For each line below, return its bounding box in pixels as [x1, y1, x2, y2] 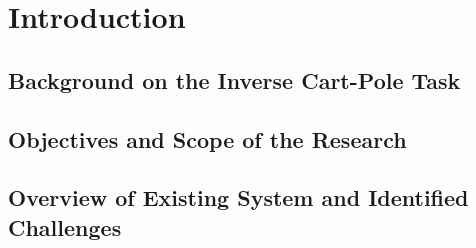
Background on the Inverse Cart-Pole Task [8, 64, 461, 95]
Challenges [8, 211, 122, 242]
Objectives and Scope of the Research [8, 123, 407, 154]
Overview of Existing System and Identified [8, 182, 469, 213]
